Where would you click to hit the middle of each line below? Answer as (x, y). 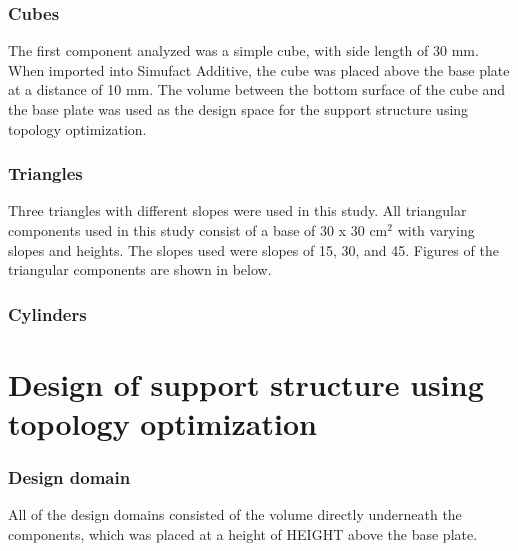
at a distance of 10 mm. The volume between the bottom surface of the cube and (257, 89)
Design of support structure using (246, 383)
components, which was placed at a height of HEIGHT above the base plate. (243, 534)
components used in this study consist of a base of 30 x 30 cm (198, 230)
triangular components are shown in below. (140, 269)
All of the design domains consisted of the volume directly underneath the (235, 514)
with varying (436, 230)
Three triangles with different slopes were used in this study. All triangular (237, 210)
